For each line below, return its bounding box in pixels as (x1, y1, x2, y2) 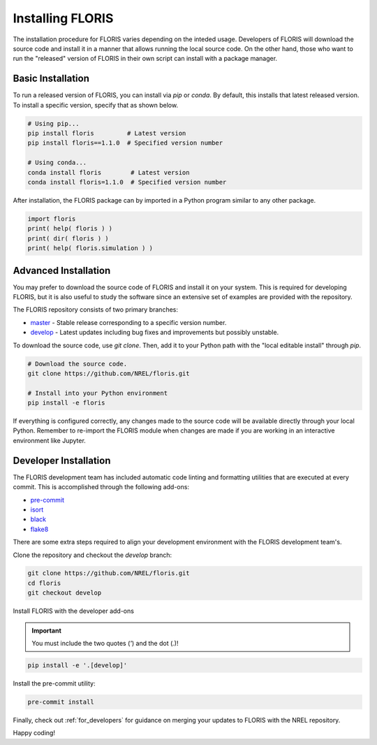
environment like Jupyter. (13, 436, 87, 444)
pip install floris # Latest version (27, 129, 186, 137)
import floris (27, 215, 76, 223)
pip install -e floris (27, 399, 105, 407)
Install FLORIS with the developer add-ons (13, 607, 134, 615)
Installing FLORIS (13, 10, 114, 26)
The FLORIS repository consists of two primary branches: (13, 305, 178, 314)
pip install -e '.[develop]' (27, 661, 128, 670)
